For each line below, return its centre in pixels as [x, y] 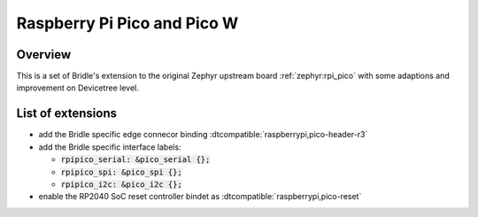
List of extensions [67, 114]
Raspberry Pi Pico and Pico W [127, 23]
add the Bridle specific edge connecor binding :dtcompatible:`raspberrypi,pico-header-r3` [203, 135]
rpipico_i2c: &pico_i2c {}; [122, 184]
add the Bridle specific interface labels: [110, 147]
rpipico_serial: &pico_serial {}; [135, 160]
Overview [44, 54]
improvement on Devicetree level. [77, 88]
